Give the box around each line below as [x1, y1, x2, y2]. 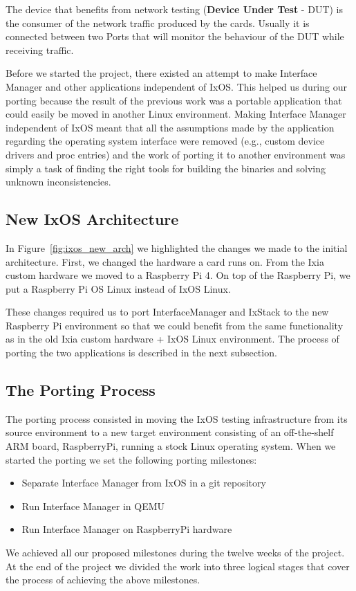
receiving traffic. [6, 42, 74, 57]
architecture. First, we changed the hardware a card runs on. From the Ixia [6, 254, 324, 269]
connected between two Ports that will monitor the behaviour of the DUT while [6, 29, 344, 44]
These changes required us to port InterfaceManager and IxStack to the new [6, 304, 329, 319]
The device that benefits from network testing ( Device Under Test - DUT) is [6, 2, 344, 16]
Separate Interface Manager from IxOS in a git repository [21, 475, 266, 490]
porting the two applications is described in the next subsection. [6, 345, 277, 360]
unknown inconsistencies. [6, 174, 111, 189]
